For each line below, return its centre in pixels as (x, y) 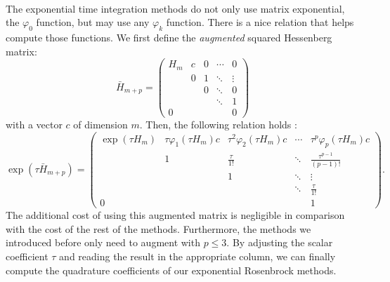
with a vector (34, 124)
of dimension (100, 124)
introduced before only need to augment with (103, 242)
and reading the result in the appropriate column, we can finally (197, 256)
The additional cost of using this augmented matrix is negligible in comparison (175, 215)
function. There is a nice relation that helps (260, 22)
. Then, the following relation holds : (218, 124)
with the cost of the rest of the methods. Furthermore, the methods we (158, 228)
